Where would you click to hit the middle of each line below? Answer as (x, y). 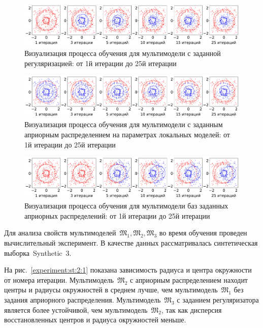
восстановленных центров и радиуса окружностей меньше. (95, 320)
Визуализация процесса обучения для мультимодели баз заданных (126, 206)
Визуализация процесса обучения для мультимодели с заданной (123, 53)
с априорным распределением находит (189, 279)
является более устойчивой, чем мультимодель (76, 309)
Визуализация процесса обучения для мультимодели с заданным (124, 124)
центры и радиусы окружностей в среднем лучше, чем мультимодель (111, 290)
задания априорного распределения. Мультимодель (83, 299)
